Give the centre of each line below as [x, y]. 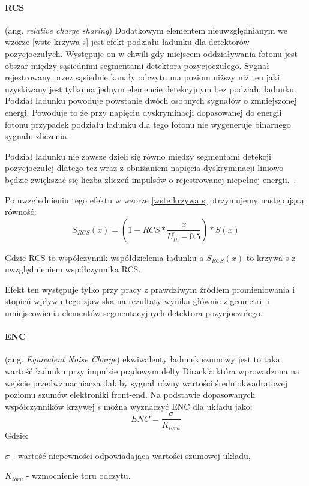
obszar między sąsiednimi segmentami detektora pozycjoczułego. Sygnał [137, 65]
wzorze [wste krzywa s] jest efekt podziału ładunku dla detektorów [127, 42]
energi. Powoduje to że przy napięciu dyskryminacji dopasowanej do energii [143, 112]
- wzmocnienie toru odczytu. [78, 475]
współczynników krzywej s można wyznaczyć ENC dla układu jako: [129, 406]
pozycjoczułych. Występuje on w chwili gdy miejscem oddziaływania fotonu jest [151, 53]
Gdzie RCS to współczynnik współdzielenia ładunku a [104, 257]
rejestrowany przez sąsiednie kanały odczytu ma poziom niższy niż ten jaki [142, 77]
